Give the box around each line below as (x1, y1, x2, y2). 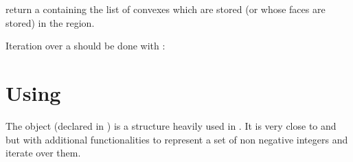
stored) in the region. (5, 15, 95, 30)
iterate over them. (5, 146, 81, 160)
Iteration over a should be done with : (5, 38, 166, 53)
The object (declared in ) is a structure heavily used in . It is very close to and (5, 118, 337, 132)
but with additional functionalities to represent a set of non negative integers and (5, 132, 348, 146)
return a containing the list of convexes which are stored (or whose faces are (5, 2, 326, 16)
